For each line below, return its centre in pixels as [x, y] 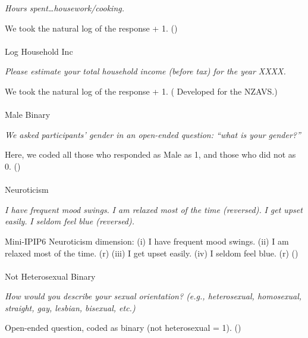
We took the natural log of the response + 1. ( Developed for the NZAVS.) [141, 91]
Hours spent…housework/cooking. [65, 8]
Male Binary [28, 115]
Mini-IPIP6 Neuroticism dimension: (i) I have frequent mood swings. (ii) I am [147, 241]
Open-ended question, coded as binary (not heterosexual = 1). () [123, 328]
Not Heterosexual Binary [50, 276]
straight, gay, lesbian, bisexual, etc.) [70, 307]
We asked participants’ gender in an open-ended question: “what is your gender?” [153, 134]
